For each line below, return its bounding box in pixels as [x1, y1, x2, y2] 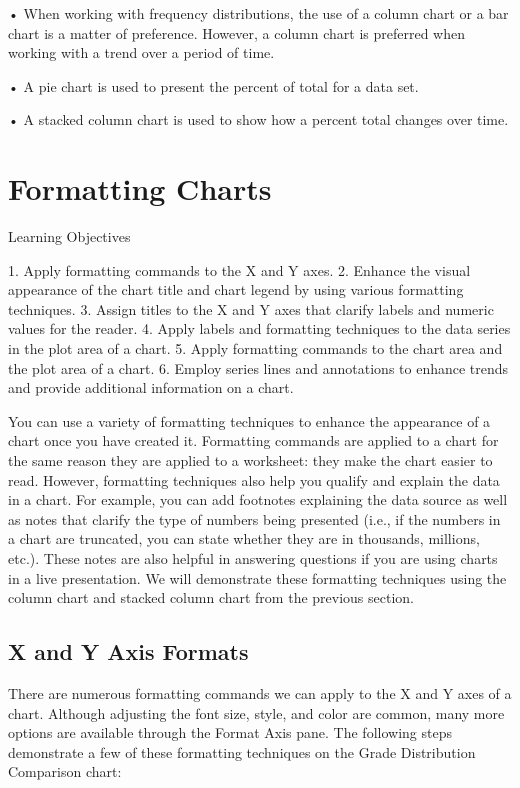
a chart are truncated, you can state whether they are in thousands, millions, [8, 528, 480, 549]
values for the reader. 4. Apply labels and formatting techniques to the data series [8, 318, 511, 339]
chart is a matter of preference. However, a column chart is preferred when [8, 22, 466, 43]
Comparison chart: [8, 761, 122, 782]
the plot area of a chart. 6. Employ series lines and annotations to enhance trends [8, 357, 509, 378]
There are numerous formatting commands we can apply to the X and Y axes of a [8, 682, 512, 703]
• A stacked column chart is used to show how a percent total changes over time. [8, 109, 509, 130]
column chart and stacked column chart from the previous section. [8, 587, 414, 608]
